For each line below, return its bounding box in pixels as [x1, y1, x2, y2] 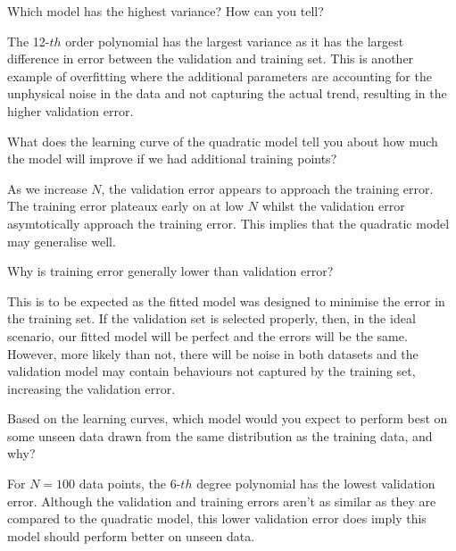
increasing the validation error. [7, 379, 176, 397]
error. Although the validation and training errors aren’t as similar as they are [7, 491, 436, 510]
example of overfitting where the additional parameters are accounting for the [7, 66, 432, 85]
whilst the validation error [261, 196, 405, 215]
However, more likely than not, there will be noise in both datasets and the [7, 344, 419, 363]
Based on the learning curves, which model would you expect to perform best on [7, 409, 448, 428]
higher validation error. [7, 101, 134, 120]
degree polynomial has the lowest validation [196, 474, 435, 493]
